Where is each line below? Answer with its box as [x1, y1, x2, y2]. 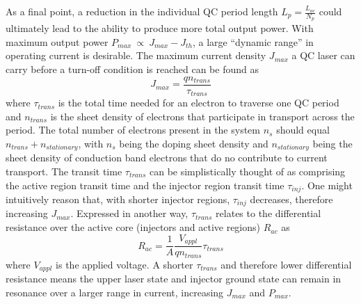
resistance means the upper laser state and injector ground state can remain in [6, 271, 342, 286]
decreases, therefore [250, 192, 333, 206]
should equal [276, 122, 330, 137]
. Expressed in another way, [70, 206, 188, 221]
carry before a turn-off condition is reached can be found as [6, 62, 259, 77]
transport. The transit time [6, 163, 122, 178]
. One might [301, 177, 353, 192]
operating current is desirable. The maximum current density [6, 48, 266, 63]
